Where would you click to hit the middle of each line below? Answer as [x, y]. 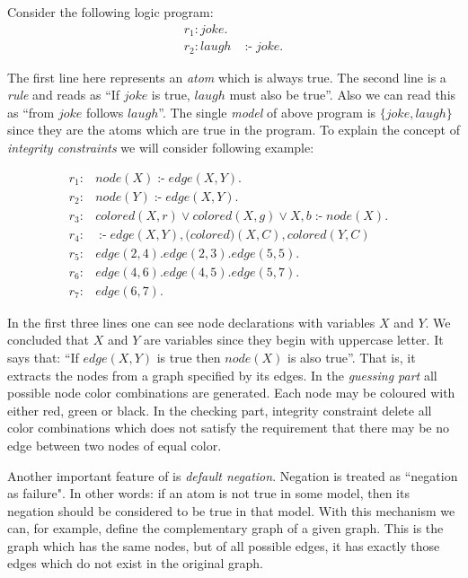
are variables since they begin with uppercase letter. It [293, 340]
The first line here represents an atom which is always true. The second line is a [227, 77]
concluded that [49, 340]
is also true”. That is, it [351, 357]
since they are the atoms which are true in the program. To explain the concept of [234, 130]
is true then [189, 357]
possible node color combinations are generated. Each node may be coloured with [231, 393]
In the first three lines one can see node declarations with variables [191, 322]
